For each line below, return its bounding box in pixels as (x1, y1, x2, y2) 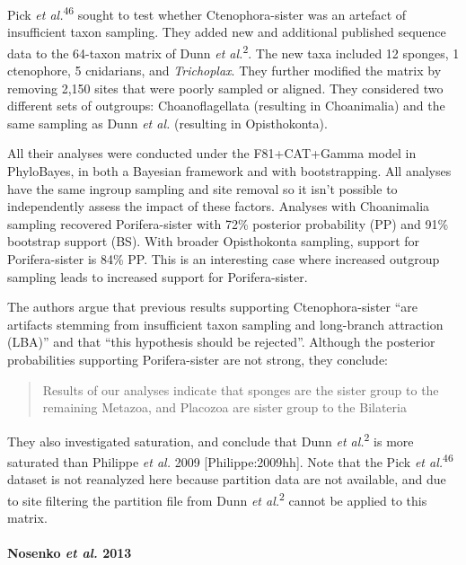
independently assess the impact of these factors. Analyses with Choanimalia (7, 197, 430, 216)
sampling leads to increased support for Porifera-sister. (7, 267, 308, 286)
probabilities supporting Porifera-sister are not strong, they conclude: (7, 350, 389, 368)
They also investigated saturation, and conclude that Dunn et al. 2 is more (7, 428, 414, 450)
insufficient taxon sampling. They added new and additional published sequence (7, 22, 446, 41)
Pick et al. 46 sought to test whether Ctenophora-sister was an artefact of (7, 3, 407, 23)
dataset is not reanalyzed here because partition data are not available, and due (7, 470, 446, 489)
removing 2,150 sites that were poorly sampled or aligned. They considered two (7, 78, 444, 97)
